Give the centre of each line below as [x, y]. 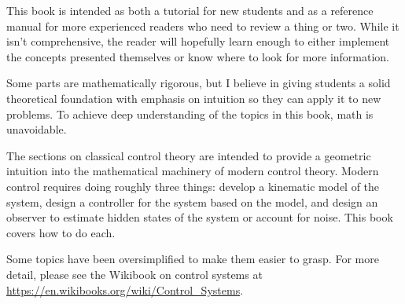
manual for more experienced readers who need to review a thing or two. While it [203, 26]
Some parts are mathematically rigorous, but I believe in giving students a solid [199, 83]
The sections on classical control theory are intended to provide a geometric [189, 155]
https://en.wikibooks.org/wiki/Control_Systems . [125, 289]
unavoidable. [37, 129]
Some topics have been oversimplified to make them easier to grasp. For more [193, 259]
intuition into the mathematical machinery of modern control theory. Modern [193, 171]
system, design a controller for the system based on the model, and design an [192, 201]
